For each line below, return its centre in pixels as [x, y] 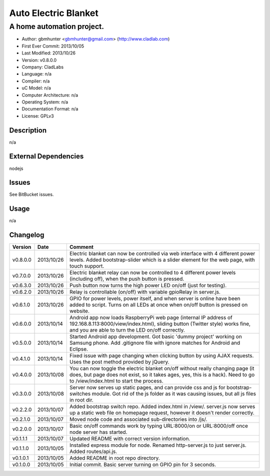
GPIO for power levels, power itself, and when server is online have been [155, 299]
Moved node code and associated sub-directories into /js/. [138, 420]
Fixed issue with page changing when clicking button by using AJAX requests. [161, 356]
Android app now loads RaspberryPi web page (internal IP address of [151, 318]
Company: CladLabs [43, 67]
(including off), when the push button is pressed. [127, 279]
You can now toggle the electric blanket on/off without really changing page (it [162, 369]
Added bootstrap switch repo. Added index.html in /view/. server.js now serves [162, 407]
